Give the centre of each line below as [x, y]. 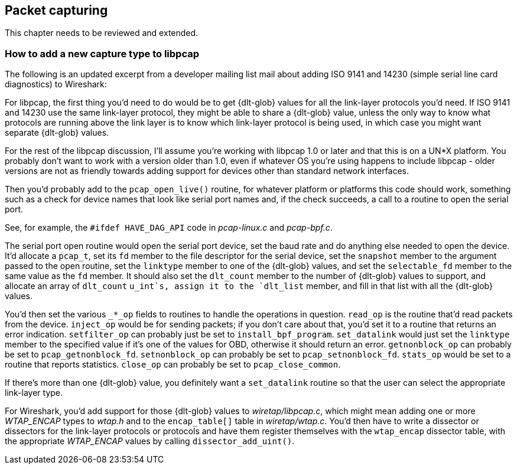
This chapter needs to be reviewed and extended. [102, 33]
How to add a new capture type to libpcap [102, 53]
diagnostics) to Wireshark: [56, 84]
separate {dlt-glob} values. [57, 133]
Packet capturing [56, 10]
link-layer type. [34, 393]
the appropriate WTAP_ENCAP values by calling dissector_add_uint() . [150, 441]
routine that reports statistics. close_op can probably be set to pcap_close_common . [173, 365]
